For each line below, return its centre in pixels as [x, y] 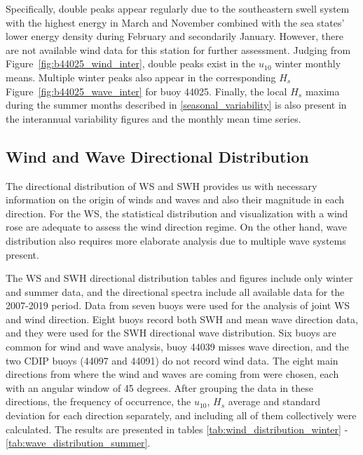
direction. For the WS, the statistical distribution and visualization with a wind [177, 213]
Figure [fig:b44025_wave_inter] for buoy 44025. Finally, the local [146, 91]
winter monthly [308, 63]
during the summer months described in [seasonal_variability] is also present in [176, 105]
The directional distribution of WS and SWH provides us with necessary [162, 185]
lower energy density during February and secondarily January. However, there [174, 36]
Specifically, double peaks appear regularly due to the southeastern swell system [178, 8]
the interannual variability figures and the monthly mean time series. [153, 118]
